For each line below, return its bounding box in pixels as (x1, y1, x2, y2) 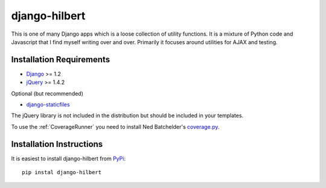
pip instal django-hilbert (22, 169, 102, 176)
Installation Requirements (11, 54, 110, 65)
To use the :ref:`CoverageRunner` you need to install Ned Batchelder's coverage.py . (11, 123, 220, 130)
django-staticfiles (26, 101, 70, 108)
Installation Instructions (11, 139, 103, 149)
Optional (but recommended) (11, 89, 84, 97)
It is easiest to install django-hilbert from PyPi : (11, 155, 126, 162)
